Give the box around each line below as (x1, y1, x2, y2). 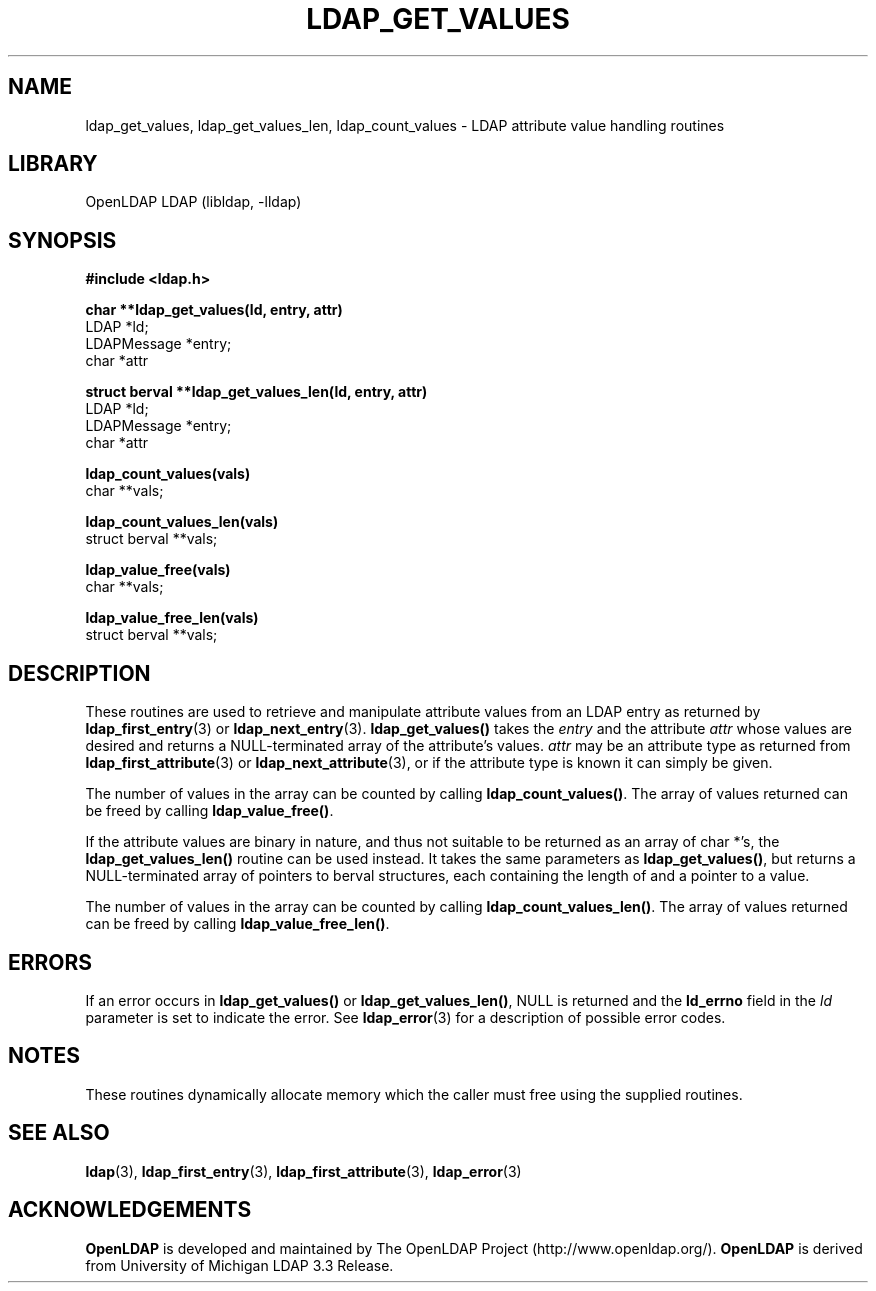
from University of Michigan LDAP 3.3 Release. (85, 1256, 394, 1274)
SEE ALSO (8, 1120, 110, 1146)
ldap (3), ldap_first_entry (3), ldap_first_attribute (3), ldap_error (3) (85, 1162, 522, 1180)
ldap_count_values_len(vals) (85, 513, 279, 531)
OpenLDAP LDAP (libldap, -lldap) (85, 193, 302, 211)
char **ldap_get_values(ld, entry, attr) (85, 301, 343, 319)
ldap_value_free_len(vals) (85, 609, 259, 627)
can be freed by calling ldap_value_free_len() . (85, 915, 390, 933)
